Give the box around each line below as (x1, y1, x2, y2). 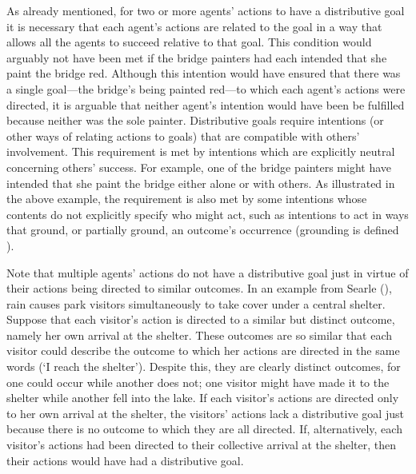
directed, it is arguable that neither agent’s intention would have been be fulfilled (6, 96, 405, 113)
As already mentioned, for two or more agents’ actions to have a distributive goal (6, 2, 405, 18)
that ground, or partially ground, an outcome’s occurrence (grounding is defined (6, 221, 399, 238)
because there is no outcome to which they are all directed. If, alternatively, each (6, 420, 402, 437)
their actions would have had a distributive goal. (6, 452, 244, 468)
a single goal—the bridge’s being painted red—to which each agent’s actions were (6, 80, 406, 97)
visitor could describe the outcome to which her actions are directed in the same (6, 342, 400, 359)
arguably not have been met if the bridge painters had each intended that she (6, 49, 387, 66)
